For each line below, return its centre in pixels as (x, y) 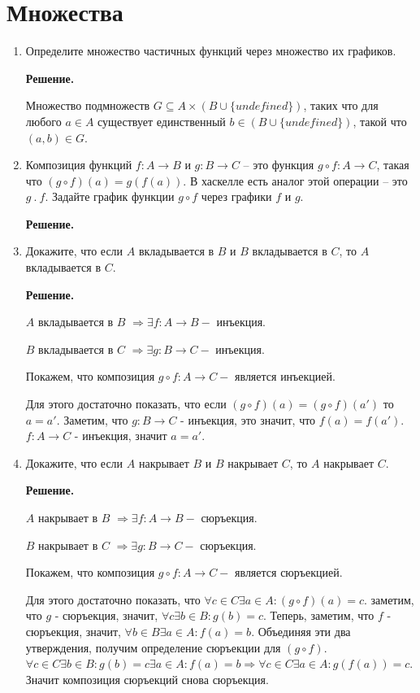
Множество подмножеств (88, 105)
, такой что (380, 121)
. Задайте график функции (110, 196)
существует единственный (162, 121)
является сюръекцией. (289, 572)
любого (43, 121)
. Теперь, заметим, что (318, 615)
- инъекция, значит (121, 436)
